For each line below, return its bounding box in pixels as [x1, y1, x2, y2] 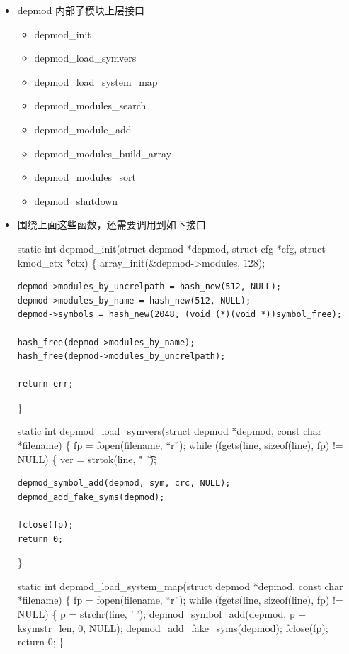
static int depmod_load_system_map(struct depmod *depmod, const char [17, 578, 343, 593]
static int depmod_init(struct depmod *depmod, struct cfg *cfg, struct [17, 240, 326, 255]
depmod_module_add [34, 121, 132, 136]
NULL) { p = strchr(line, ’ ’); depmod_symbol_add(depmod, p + [17, 606, 307, 621]
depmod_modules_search [34, 98, 147, 113]
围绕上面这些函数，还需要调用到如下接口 [17, 217, 206, 232]
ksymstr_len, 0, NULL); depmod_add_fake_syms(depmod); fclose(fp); [17, 620, 328, 635]
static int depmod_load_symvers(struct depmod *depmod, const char [17, 423, 322, 438]
